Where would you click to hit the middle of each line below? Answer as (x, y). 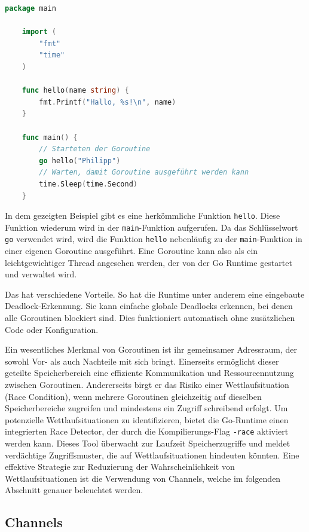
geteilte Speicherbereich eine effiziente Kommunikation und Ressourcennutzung (149, 373)
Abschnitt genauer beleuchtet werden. (74, 490)
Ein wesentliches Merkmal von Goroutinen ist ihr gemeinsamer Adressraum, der (151, 349)
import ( (39, 32)
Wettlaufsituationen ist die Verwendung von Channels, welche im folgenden (143, 478)
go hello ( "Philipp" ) (80, 160)
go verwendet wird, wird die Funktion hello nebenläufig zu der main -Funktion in (154, 239)
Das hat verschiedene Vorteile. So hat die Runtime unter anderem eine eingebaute (155, 294)
